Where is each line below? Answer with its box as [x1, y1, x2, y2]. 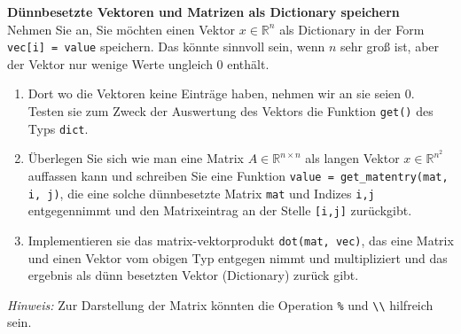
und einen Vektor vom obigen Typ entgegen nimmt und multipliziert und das [27, 248, 448, 267]
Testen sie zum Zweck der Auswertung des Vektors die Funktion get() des [27, 102, 434, 120]
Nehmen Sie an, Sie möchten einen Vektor [7, 19, 236, 38]
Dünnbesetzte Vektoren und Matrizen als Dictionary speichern [7, 3, 400, 20]
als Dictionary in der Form [279, 19, 425, 38]
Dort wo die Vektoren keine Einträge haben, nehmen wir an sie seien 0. [27, 84, 415, 103]
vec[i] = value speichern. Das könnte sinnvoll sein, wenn [7, 37, 325, 56]
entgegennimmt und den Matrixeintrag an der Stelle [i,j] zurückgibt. [27, 201, 412, 220]
